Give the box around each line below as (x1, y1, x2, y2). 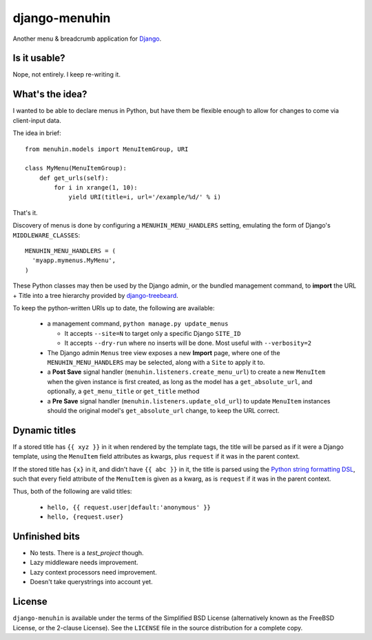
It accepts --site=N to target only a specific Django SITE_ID (64, 329, 241, 337)
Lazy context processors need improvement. (30, 568, 158, 576)
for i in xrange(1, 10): (54, 183, 138, 192)
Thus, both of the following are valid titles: (12, 487, 132, 496)
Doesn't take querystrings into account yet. (30, 578, 153, 586)
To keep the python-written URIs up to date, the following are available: (12, 304, 215, 312)
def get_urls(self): (39, 174, 109, 182)
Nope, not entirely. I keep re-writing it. (12, 70, 121, 79)
